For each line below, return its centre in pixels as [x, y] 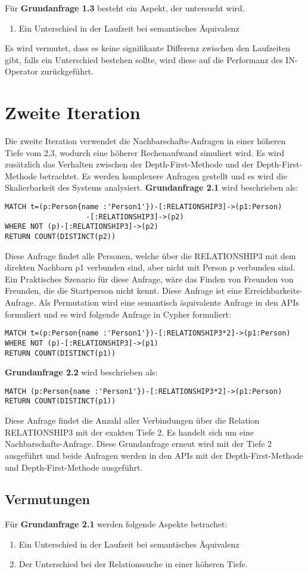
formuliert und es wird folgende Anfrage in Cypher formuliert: [118, 314]
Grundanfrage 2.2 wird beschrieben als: [81, 372]
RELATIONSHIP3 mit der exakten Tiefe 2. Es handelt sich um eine [130, 432]
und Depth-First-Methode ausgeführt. [74, 467]
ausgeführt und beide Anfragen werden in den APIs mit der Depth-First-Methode [154, 455]
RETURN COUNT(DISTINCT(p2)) [60, 237]
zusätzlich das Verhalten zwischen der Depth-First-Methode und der [129, 164]
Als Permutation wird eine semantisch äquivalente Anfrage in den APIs [169, 302]
